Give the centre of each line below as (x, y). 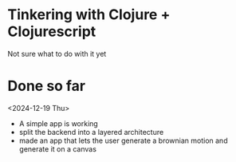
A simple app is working (59, 123)
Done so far (46, 86)
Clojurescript (52, 32)
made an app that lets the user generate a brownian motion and (123, 140)
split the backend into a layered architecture (91, 132)
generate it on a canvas (58, 148)
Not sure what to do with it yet (57, 53)
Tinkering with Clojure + (89, 15)
